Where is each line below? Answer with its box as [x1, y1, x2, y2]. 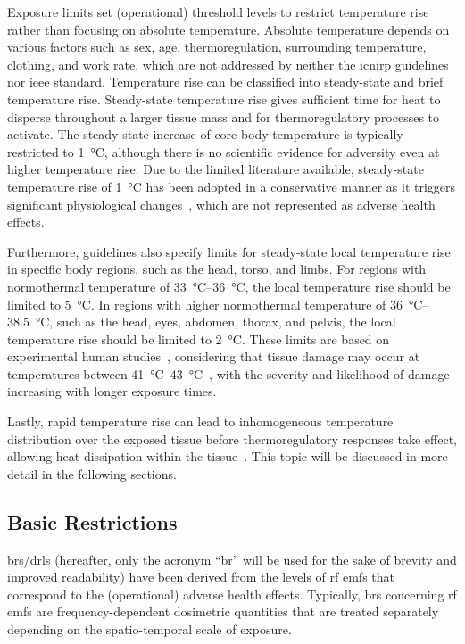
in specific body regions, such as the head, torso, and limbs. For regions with [7, 260, 427, 278]
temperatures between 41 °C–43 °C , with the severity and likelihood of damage [7, 364, 450, 383]
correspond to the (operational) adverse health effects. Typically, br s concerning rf [7, 584, 457, 603]
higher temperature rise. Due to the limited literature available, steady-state [7, 160, 424, 178]
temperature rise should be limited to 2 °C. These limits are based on [7, 329, 390, 348]
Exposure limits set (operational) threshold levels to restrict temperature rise [7, 3, 429, 21]
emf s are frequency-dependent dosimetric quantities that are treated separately [7, 602, 439, 621]
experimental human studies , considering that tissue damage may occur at [7, 347, 420, 366]
